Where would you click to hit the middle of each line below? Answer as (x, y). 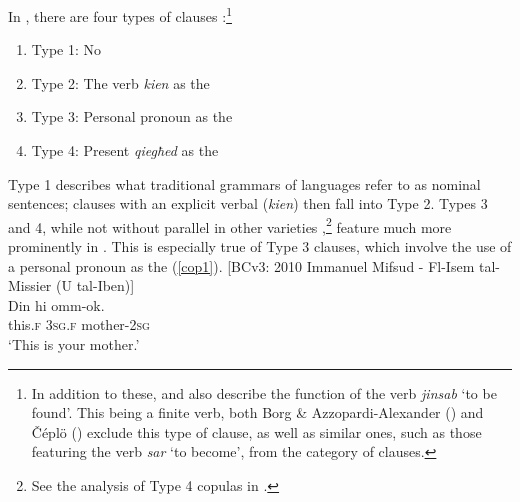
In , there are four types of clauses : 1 (120, 14)
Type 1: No (66, 49)
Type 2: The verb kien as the (120, 82)
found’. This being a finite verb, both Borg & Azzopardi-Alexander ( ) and (257, 412)
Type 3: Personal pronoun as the (132, 116)
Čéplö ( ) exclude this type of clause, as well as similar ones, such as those (256, 431)
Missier (30, 285)
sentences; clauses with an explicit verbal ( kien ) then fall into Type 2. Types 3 (248, 203)
